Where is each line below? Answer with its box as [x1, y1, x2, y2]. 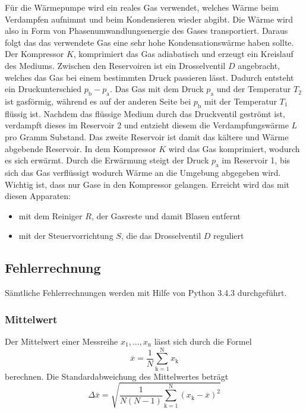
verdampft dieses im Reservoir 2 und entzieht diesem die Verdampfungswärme [5, 119, 289, 131]
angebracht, [238, 59, 280, 71]
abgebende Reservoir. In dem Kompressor [5, 142, 156, 155]
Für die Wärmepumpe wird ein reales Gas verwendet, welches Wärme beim [5, 1, 279, 13]
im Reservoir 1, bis [222, 154, 291, 166]
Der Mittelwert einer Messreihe [5, 335, 118, 347]
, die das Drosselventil [121, 229, 201, 242]
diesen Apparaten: [5, 190, 71, 202]
